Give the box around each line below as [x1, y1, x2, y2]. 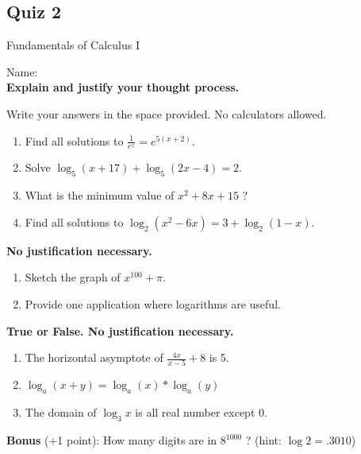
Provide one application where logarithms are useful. [25, 295, 281, 312]
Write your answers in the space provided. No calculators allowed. [6, 105, 327, 122]
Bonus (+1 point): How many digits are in [6, 432, 217, 448]
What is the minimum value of [25, 187, 175, 204]
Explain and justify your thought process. [6, 79, 240, 95]
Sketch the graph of [25, 269, 121, 285]
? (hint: [245, 432, 282, 448]
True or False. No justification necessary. [6, 322, 234, 339]
